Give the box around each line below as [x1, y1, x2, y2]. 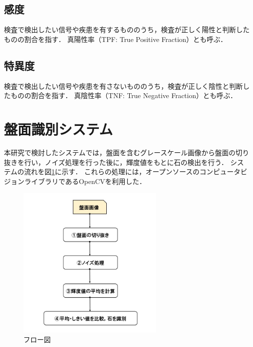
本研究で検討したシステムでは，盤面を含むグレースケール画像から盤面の [4, 147, 235, 157]
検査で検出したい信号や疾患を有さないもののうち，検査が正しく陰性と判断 [4, 81, 243, 91]
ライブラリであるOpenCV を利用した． [24, 176, 146, 186]
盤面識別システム [4, 119, 113, 139]
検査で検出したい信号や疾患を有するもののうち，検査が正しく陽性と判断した [4, 24, 250, 35]
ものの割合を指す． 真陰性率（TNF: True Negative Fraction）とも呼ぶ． [10, 90, 237, 101]
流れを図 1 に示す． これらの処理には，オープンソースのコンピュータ [24, 166, 241, 177]
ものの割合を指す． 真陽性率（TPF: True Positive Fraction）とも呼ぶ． [4, 34, 227, 44]
